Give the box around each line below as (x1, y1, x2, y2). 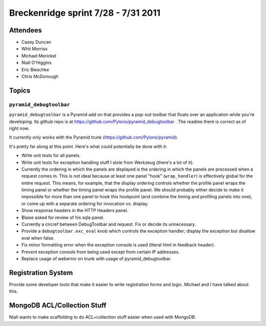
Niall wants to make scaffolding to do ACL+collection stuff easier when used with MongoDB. (9, 314, 197, 320)
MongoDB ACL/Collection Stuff (9, 301, 107, 310)
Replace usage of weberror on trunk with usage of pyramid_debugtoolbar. (21, 256, 172, 262)
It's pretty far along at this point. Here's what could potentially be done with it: (9, 143, 167, 149)
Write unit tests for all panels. (21, 152, 81, 158)
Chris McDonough (21, 74, 59, 80)
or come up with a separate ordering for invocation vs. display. (21, 201, 149, 207)
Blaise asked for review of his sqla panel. (21, 214, 104, 220)
